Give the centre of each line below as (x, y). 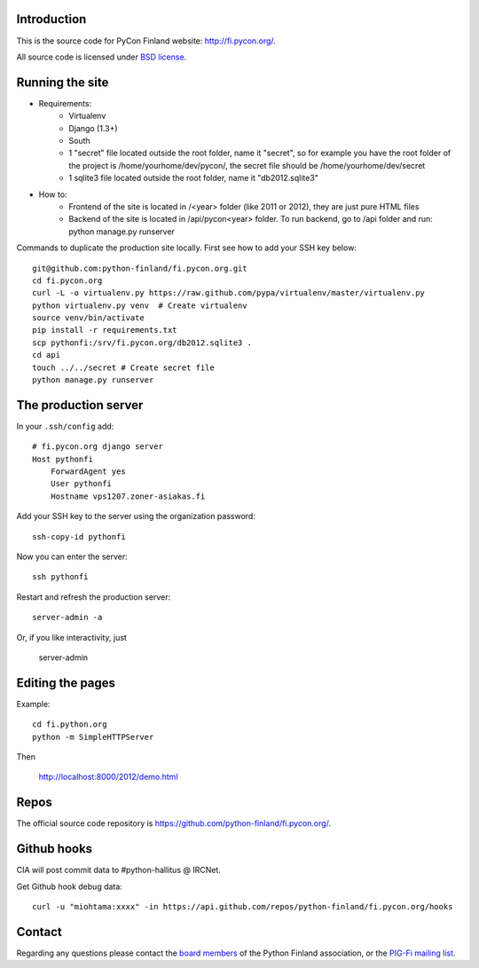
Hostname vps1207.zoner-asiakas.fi (128, 496)
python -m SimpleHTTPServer (93, 737)
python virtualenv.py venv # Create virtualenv (140, 305)
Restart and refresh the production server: (94, 597)
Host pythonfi (63, 459)
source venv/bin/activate (89, 318)
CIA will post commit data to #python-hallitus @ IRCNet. (118, 870)
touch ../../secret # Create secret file (123, 367)
